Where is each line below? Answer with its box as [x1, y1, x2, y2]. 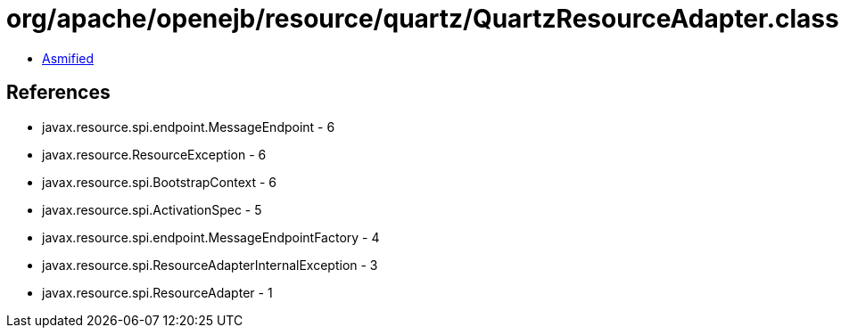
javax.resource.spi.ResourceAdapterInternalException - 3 [42, 257, 378, 273]
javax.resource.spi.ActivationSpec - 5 [42, 201, 262, 217]
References [6, 81, 111, 104]
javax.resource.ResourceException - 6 [42, 146, 267, 162]
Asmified [42, 50, 95, 66]
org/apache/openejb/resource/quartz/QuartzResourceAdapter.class [6, 4, 839, 34]
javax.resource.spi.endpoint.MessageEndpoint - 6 [42, 118, 335, 135]
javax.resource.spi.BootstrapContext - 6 [42, 174, 277, 190]
